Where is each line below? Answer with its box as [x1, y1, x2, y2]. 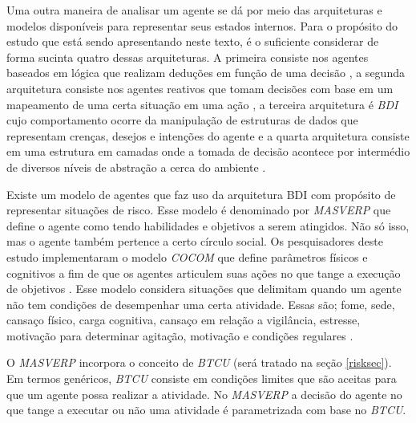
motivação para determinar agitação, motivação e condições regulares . [6, 327, 353, 344]
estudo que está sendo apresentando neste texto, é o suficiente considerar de [6, 33, 379, 50]
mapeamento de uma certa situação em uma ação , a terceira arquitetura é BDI [6, 96, 398, 112]
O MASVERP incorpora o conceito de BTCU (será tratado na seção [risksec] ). [6, 354, 392, 371]
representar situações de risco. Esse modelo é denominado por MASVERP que [6, 201, 391, 218]
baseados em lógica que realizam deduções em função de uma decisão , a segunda [6, 64, 405, 81]
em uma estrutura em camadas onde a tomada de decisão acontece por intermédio [6, 143, 410, 160]
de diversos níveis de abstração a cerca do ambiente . [6, 158, 266, 175]
